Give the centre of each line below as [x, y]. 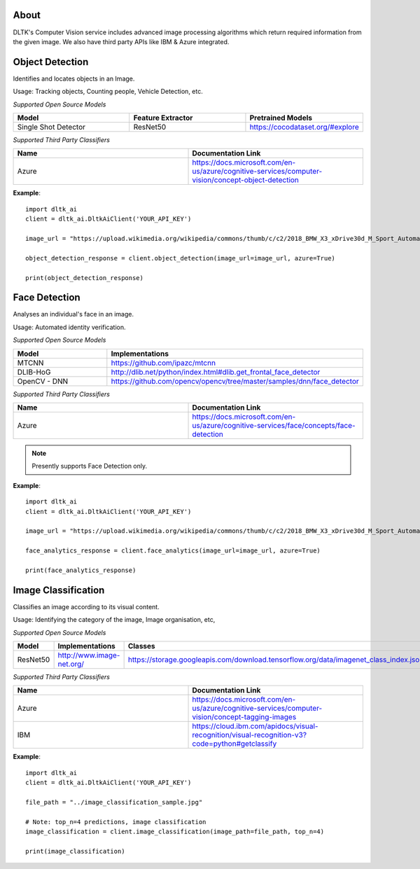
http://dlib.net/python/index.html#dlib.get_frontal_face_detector [216, 372]
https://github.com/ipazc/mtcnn [163, 363]
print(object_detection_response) [84, 278]
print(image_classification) [75, 851]
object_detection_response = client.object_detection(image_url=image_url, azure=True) [181, 258]
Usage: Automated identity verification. [69, 327]
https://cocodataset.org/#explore [304, 127]
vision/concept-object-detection [245, 180]
